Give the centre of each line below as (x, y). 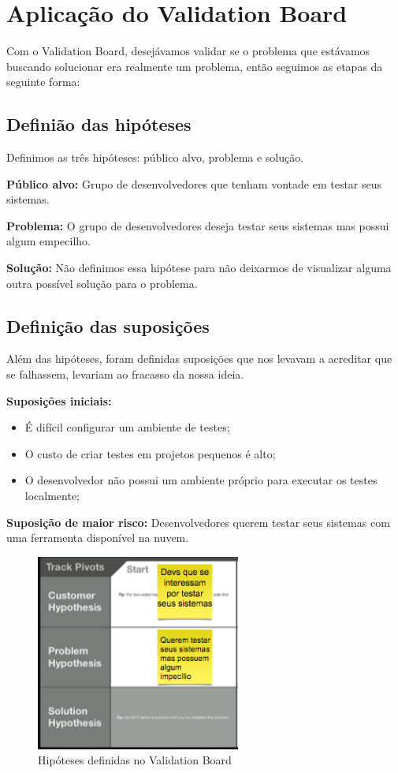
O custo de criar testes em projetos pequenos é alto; (150, 453)
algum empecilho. (48, 241)
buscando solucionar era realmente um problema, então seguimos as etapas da (195, 66)
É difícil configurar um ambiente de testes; (127, 427)
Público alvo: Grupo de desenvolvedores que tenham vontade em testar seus (194, 183)
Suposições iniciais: (59, 400)
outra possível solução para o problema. (102, 283)
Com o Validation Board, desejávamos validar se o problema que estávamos (188, 51)
